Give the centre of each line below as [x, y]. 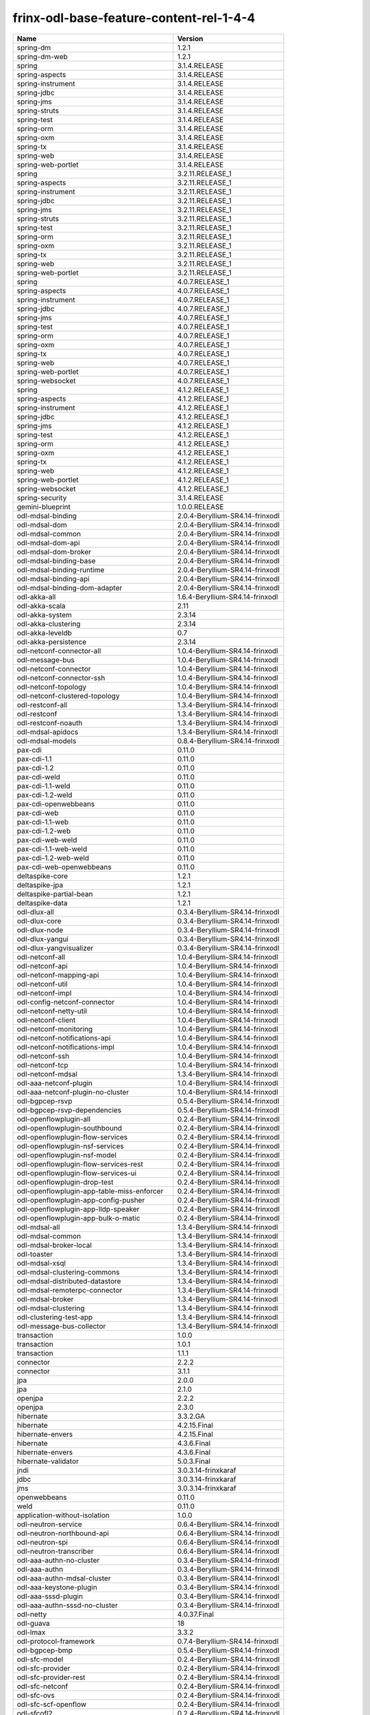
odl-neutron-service [49, 1524]
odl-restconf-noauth [50, 722]
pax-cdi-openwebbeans [56, 804]
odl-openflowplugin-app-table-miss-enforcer [90, 1191]
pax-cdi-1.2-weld [45, 794]
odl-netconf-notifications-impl [65, 1047]
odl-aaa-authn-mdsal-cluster [64, 1578]
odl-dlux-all [35, 912]
